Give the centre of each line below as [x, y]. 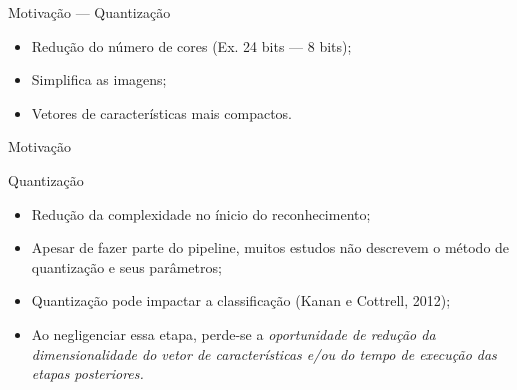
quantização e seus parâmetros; [126, 266]
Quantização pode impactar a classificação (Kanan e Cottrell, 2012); [241, 300]
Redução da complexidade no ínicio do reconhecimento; [201, 213]
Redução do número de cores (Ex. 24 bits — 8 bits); [191, 45]
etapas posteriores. [87, 373]
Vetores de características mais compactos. [162, 112]
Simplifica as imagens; [99, 79]
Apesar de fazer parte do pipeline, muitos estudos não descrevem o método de [270, 247]
